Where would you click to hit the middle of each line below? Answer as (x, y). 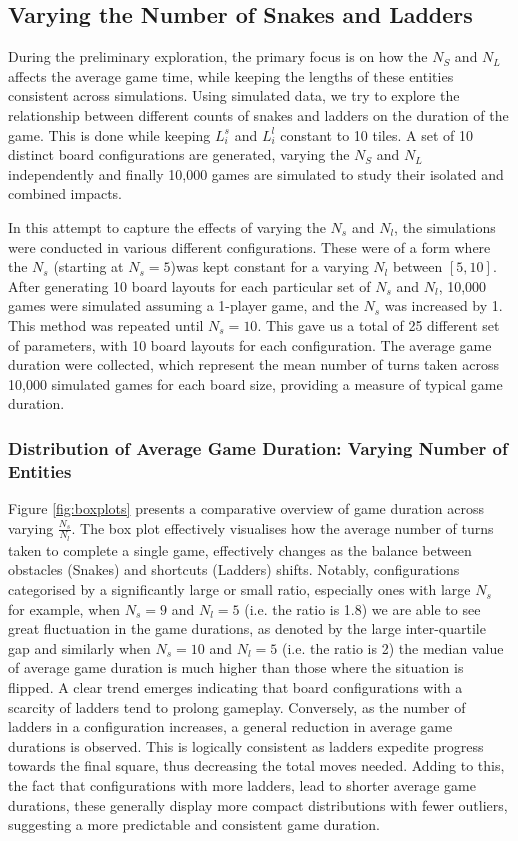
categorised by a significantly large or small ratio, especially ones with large (239, 589)
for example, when (64, 608)
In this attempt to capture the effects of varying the (167, 226)
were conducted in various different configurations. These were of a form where (249, 246)
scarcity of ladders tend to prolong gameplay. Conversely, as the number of (237, 706)
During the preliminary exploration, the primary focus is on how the (218, 56)
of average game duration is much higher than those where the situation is (236, 667)
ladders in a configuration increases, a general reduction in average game (230, 726)
